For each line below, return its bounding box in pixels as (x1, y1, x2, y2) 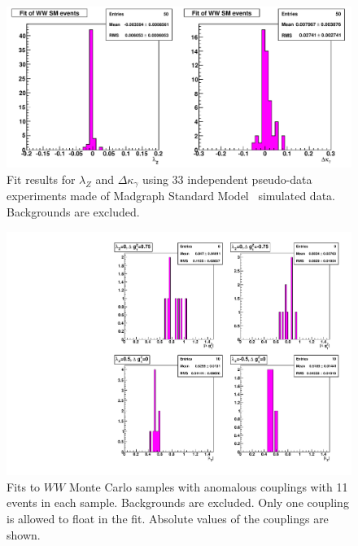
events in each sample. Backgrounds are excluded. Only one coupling (7, 494, 349, 511)
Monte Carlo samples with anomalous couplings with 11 (68, 478, 348, 495)
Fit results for (7, 170, 76, 187)
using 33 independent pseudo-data (142, 170, 312, 187)
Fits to (7, 478, 41, 495)
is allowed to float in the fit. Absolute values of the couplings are (7, 510, 329, 526)
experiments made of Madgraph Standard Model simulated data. (7, 187, 335, 204)
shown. (7, 526, 41, 543)
